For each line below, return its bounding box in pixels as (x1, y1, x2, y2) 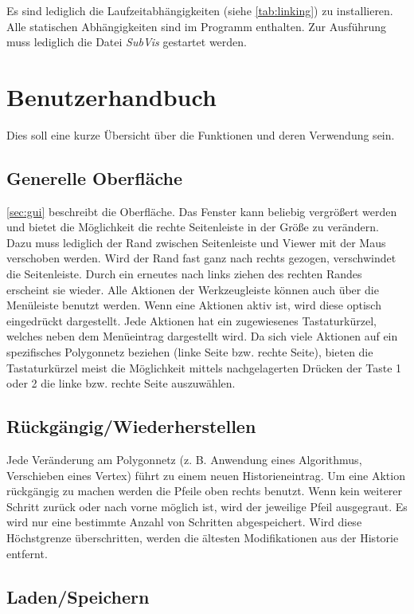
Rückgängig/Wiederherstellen (6, 414, 256, 439)
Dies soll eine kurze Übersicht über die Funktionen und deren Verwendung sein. (6, 126, 395, 143)
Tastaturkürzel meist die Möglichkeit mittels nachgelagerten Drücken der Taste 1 (6, 359, 402, 376)
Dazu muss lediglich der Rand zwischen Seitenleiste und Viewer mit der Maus (6, 234, 386, 250)
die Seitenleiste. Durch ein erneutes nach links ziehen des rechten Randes (6, 266, 362, 282)
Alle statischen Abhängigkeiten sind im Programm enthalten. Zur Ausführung (6, 18, 387, 34)
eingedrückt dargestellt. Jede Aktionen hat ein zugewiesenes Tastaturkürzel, (6, 312, 377, 329)
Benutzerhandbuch (6, 80, 217, 112)
